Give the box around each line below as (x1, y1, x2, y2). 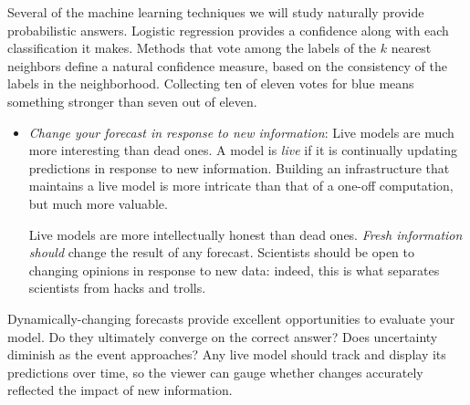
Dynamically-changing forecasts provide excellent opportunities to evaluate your (7, 308, 455, 327)
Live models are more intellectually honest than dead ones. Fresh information (28, 224, 463, 244)
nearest (391, 38, 432, 57)
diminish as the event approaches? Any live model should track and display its (7, 345, 446, 364)
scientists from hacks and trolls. (28, 278, 206, 297)
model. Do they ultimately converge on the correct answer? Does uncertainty (7, 327, 438, 346)
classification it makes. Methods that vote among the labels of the (7, 38, 377, 57)
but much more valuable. (28, 193, 168, 213)
